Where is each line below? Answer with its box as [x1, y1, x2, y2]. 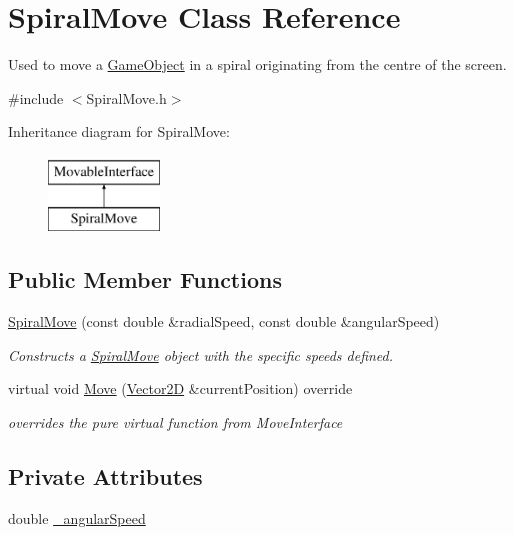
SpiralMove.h [86, 87, 167, 108]
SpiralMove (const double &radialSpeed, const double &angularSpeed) [8, 311, 440, 332]
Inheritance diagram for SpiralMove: [8, 121, 230, 142]
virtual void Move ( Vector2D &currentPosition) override [8, 378, 353, 399]
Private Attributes [8, 461, 203, 492]
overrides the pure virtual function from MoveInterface [8, 412, 343, 433]
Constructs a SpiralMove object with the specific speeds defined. [8, 344, 394, 365]
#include [8, 87, 64, 108]
